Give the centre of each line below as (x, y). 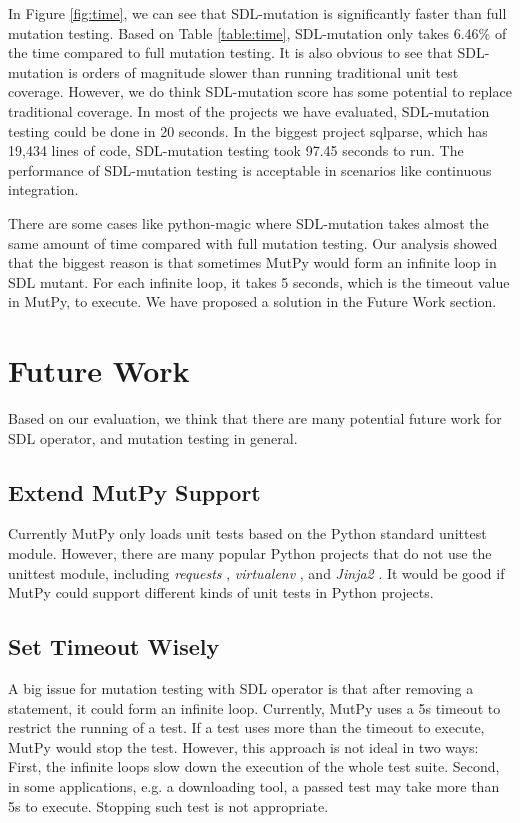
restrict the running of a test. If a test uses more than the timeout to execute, (246, 727)
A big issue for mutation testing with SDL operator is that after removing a (241, 688)
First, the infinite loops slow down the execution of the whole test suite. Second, (254, 766)
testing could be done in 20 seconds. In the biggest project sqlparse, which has (248, 130)
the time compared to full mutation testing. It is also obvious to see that (230, 52)
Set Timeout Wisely (114, 646)
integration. (43, 189)
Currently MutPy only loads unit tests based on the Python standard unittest (247, 533)
